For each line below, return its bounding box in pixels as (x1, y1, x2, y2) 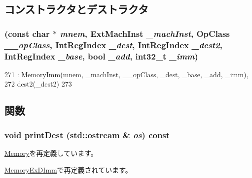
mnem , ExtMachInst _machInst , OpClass (60, 27, 230, 39)
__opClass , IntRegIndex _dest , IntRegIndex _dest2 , (4, 38, 222, 51)
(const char (4, 27, 50, 39)
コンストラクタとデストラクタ (4, 1, 148, 17)
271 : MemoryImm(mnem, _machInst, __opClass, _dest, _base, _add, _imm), (4, 69, 249, 79)
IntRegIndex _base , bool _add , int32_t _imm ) (4, 50, 198, 62)
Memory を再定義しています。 (4, 148, 98, 158)
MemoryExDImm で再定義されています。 (4, 164, 132, 175)
